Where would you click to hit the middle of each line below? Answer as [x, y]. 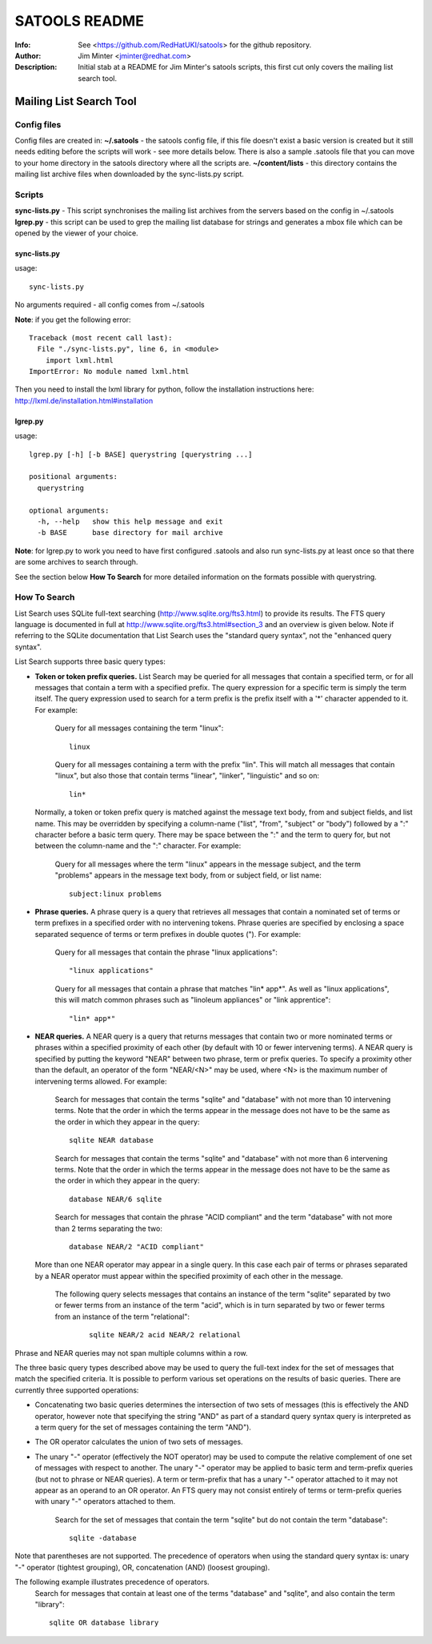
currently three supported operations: [77, 1390]
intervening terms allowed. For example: [101, 1081]
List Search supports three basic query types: [90, 661]
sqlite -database [103, 1538]
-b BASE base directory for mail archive [130, 533]
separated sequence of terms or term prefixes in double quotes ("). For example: [168, 934]
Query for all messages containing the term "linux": [139, 728]
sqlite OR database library [104, 1623]
